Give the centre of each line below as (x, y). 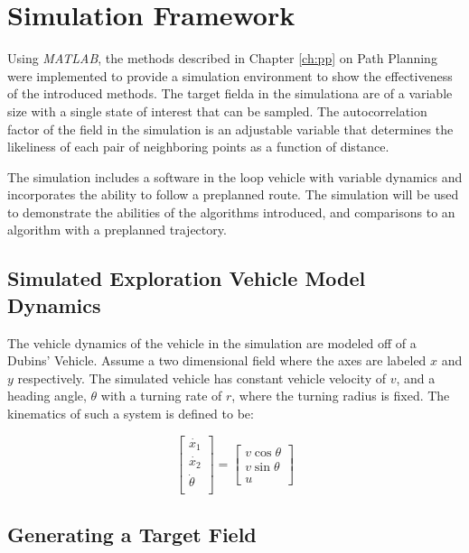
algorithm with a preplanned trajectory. (117, 230)
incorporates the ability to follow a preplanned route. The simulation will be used (233, 194)
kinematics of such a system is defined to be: (131, 414)
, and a (416, 378)
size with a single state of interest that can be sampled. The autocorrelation (217, 111)
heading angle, (47, 396)
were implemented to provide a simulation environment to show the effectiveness (230, 75)
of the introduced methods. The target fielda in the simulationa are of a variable (230, 93)
